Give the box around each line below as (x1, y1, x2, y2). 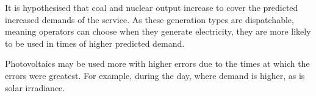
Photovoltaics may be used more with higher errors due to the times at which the (5, 57, 310, 70)
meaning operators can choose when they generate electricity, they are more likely (5, 25, 311, 38)
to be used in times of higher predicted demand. (5, 36, 185, 49)
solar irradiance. (5, 81, 65, 94)
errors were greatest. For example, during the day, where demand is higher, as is (5, 69, 305, 81)
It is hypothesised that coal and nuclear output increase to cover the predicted (5, 1, 298, 13)
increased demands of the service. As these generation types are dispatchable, (5, 13, 294, 26)
